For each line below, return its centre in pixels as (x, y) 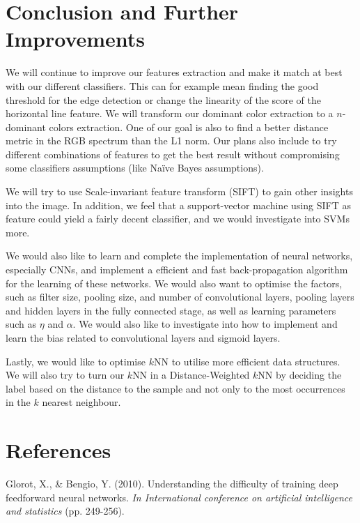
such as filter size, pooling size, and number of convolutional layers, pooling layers (180, 297)
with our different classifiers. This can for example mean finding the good (162, 85)
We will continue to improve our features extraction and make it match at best (174, 72)
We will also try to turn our (65, 375)
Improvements (76, 39)
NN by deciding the (300, 375)
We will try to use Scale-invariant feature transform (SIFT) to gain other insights (179, 191)
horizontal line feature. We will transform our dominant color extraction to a (170, 113)
